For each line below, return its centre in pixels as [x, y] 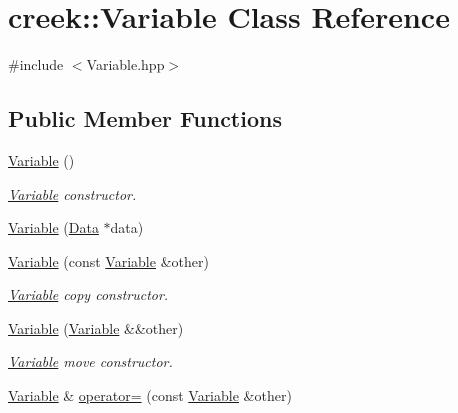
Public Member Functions [145, 118]
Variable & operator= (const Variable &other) [150, 395]
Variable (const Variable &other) [108, 260]
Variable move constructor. [90, 361]
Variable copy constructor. [88, 294]
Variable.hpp [125, 64]
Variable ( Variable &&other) [96, 327]
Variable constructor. [72, 193]
